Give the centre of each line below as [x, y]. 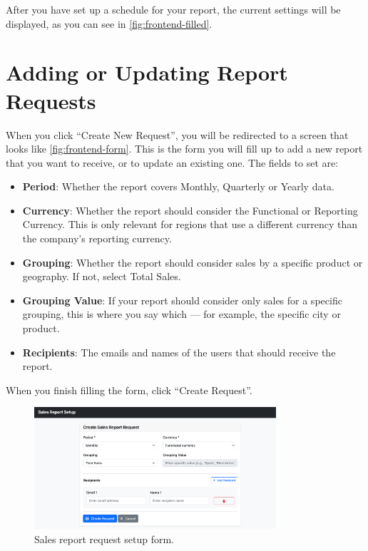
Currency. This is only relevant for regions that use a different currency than [190, 224]
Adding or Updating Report [147, 72]
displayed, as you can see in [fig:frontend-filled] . [109, 23]
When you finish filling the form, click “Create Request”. [129, 390]
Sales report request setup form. [104, 539]
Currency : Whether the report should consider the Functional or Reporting [190, 210]
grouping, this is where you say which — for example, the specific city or [182, 314]
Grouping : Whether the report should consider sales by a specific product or [193, 262]
